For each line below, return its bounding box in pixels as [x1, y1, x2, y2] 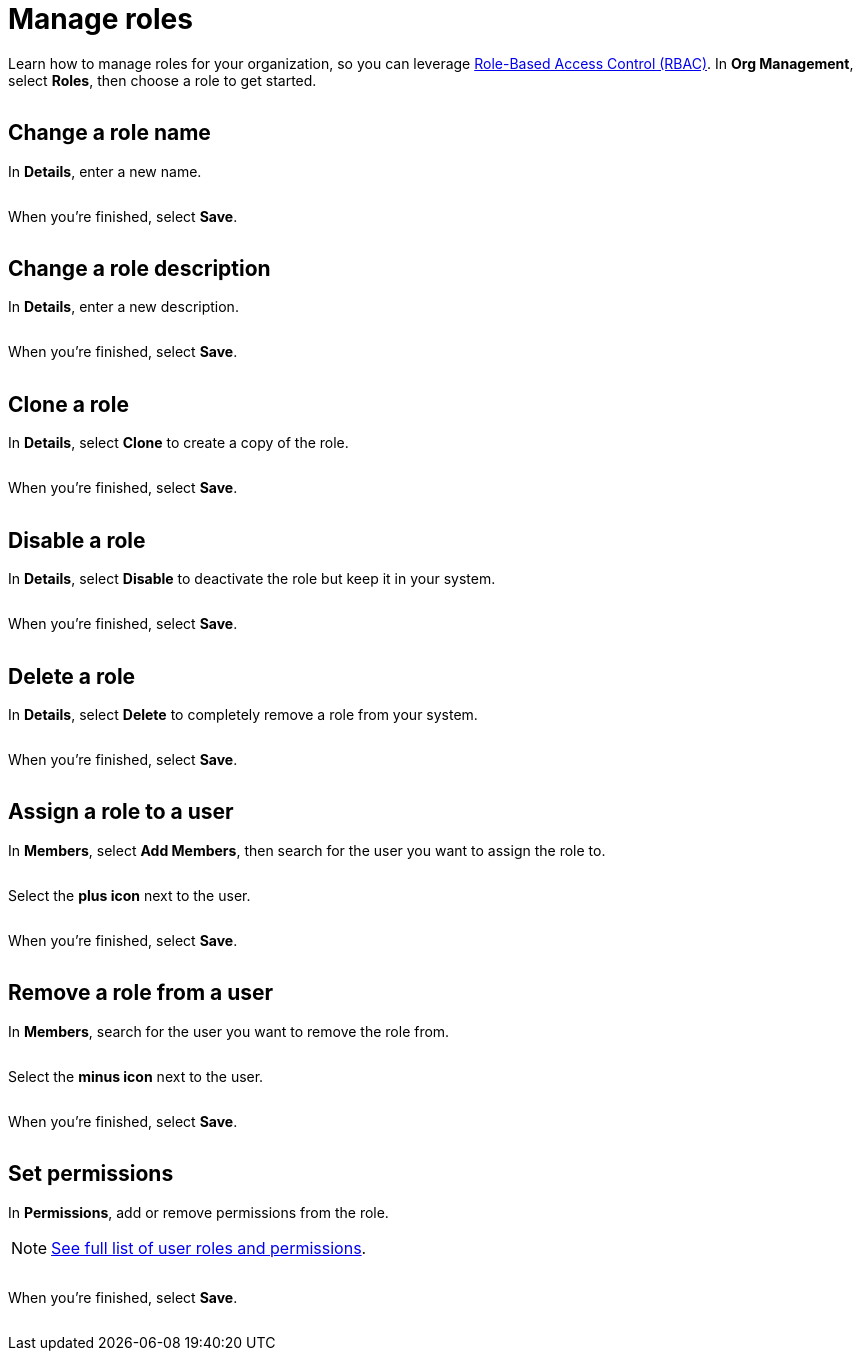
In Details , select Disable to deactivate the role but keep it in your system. [8, 570, 496, 588]
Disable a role [8, 527, 146, 553]
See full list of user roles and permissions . [51, 1237, 367, 1258]
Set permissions [8, 1161, 174, 1187]
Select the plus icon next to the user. [8, 886, 251, 904]
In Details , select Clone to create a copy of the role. [8, 434, 349, 452]
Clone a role [8, 391, 129, 417]
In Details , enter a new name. [8, 162, 202, 180]
